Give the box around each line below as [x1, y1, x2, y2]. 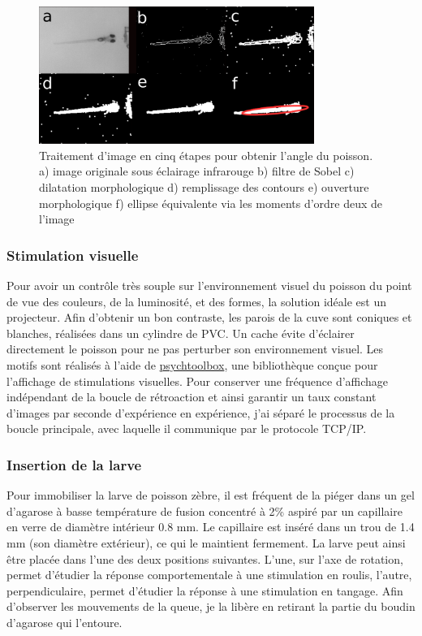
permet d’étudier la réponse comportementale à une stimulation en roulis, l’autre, [6, 566, 412, 583]
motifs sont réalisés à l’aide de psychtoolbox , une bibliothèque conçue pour [6, 357, 378, 373]
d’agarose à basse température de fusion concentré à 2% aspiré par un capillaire [6, 502, 403, 519]
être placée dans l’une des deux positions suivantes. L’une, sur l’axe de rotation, [6, 550, 403, 567]
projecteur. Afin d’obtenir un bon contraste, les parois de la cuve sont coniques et [6, 309, 412, 326]
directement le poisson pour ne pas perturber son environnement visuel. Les [6, 340, 384, 357]
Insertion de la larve [6, 454, 142, 474]
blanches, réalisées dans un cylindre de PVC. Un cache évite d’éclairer [6, 324, 355, 341]
